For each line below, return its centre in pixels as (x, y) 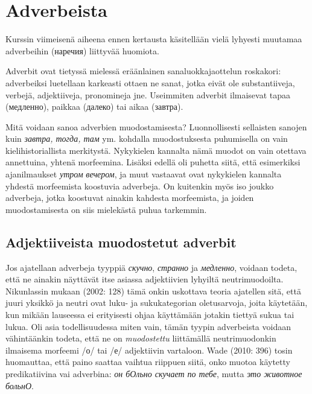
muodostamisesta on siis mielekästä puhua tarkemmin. (106, 209)
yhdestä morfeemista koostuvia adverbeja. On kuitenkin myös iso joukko (140, 186)
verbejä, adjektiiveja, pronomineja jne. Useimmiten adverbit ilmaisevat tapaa (148, 94)
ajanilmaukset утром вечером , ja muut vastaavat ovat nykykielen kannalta (144, 174)
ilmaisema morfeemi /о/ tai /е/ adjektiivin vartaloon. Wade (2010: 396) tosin (149, 350)
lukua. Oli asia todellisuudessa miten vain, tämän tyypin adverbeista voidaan (148, 326)
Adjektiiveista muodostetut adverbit (121, 242)
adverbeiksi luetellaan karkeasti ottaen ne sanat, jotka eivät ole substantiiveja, (150, 82)
